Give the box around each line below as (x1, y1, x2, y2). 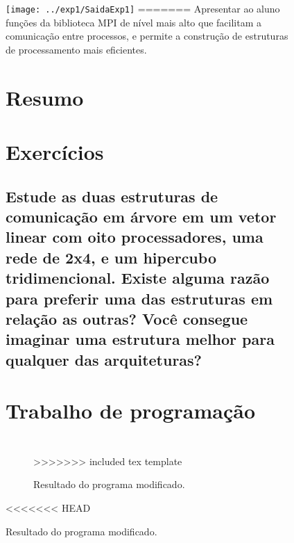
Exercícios (6, 138, 104, 165)
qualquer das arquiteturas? (6, 348, 202, 370)
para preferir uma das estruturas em (6, 287, 273, 309)
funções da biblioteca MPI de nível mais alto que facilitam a (6, 15, 262, 29)
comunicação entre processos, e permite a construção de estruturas (6, 29, 288, 43)
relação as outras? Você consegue (6, 307, 248, 329)
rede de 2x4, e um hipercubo (6, 246, 216, 268)
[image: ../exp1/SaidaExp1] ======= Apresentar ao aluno (6, 1, 280, 15)
